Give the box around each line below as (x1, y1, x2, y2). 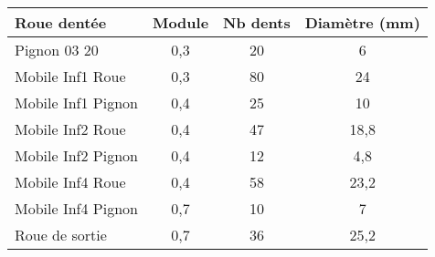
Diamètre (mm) (304, 11, 420, 33)
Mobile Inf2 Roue (15, 118, 126, 139)
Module (152, 11, 209, 33)
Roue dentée (15, 11, 107, 33)
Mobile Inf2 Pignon (15, 144, 138, 166)
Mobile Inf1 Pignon (15, 91, 138, 113)
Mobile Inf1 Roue (15, 65, 126, 87)
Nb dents (223, 11, 291, 33)
